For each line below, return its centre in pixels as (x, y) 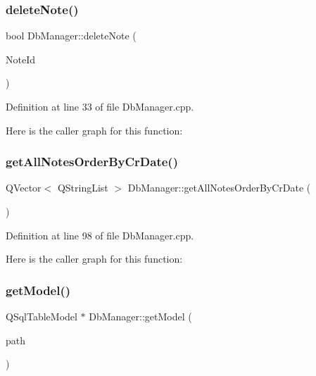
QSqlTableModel (42, 316)
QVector (24, 188)
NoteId (20, 59)
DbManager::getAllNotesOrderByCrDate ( (219, 188)
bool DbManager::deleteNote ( (71, 36)
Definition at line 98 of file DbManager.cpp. (100, 235)
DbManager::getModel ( (140, 316)
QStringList (83, 188)
